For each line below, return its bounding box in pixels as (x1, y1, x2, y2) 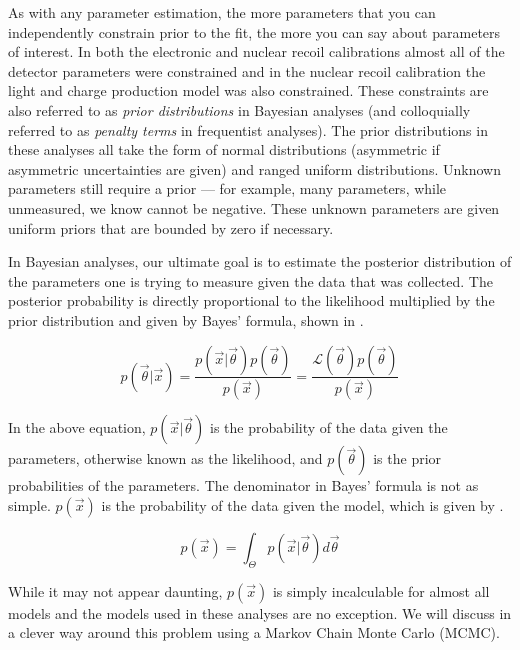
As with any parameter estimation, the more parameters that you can (8, 2, 436, 22)
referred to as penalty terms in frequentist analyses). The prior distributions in (8, 119, 488, 140)
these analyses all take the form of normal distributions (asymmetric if (8, 139, 440, 160)
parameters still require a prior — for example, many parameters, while (8, 178, 447, 199)
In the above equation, (8, 417, 146, 438)
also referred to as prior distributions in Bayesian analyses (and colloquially (8, 99, 471, 120)
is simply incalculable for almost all (272, 580, 490, 601)
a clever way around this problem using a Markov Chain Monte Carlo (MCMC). (8, 622, 500, 643)
